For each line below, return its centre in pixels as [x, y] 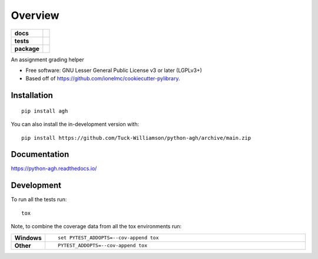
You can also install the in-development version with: [75, 124]
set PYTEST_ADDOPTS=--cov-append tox [108, 238]
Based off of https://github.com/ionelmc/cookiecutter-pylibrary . [103, 78]
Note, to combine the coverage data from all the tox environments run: [96, 227]
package [27, 48]
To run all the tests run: [39, 199]
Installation [32, 95]
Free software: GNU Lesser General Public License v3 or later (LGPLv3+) [114, 70]
